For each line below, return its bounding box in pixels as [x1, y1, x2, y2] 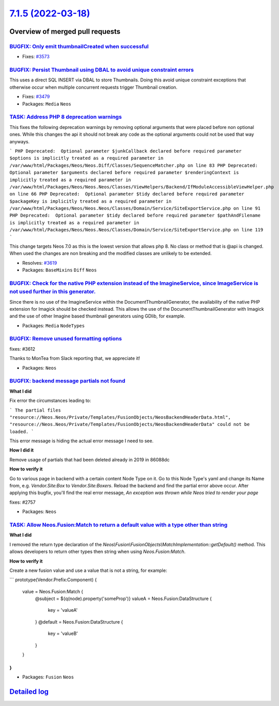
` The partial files [9, 407, 61, 413]
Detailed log [9, 688, 49, 696]
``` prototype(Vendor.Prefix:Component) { [9, 576, 97, 583]
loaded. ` [9, 429, 34, 435]
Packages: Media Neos [22, 100, 72, 107]
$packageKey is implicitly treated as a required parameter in [9, 198, 171, 204]
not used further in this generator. [9, 288, 96, 295]
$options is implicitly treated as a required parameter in [9, 155, 164, 161]
